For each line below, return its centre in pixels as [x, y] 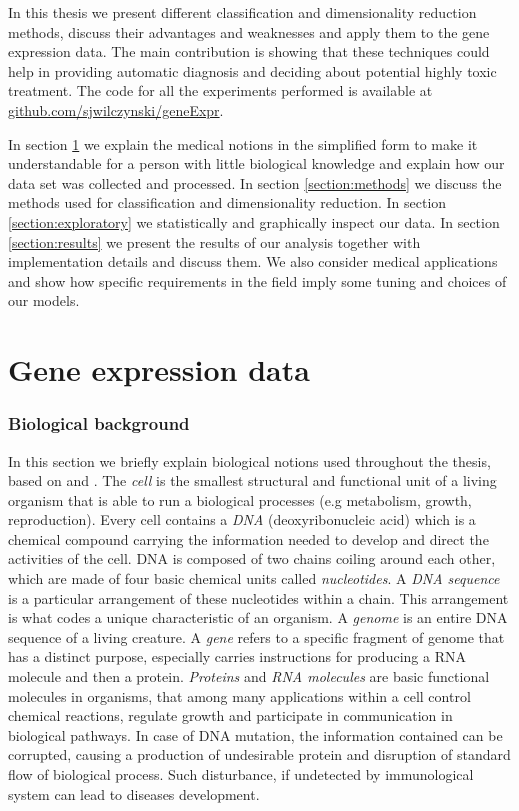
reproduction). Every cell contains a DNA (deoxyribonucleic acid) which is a [242, 519]
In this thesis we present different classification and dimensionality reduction [242, 12]
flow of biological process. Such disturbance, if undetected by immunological [241, 774]
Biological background [99, 423]
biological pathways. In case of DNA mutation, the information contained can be [255, 734]
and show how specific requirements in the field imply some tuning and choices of [257, 280]
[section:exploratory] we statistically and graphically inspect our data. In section [254, 221]
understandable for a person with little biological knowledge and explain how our [256, 163]
